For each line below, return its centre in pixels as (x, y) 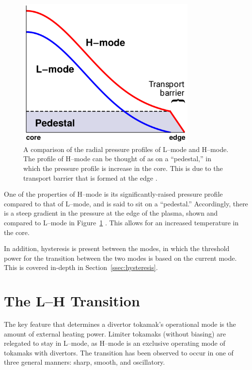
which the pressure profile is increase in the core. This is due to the (123, 168)
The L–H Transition (72, 301)
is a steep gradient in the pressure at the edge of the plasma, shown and (111, 213)
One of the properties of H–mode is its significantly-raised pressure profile (113, 194)
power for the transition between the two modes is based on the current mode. (120, 258)
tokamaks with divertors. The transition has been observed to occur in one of (119, 352)
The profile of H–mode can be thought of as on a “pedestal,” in (117, 159)
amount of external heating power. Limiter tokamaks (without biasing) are (115, 333)
